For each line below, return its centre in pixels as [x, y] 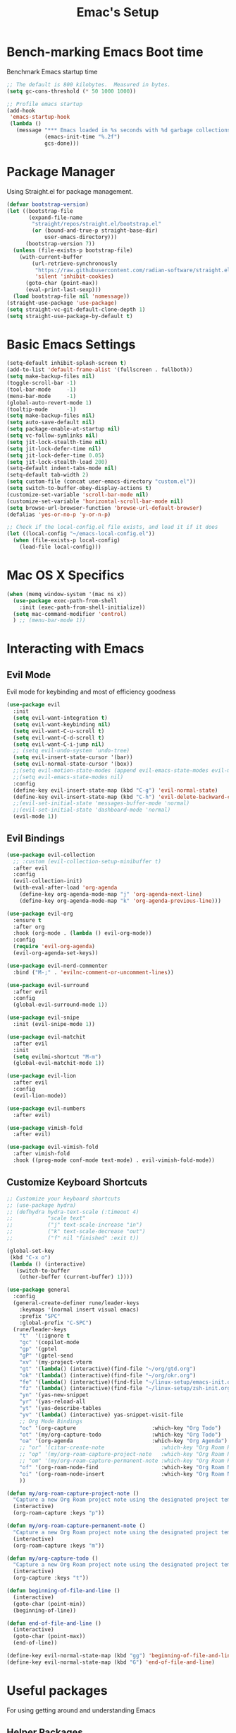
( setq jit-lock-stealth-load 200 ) [57, 462]
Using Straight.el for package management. [70, 191]
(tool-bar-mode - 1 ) [42, 390]
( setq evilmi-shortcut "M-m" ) [57, 1057]
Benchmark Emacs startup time [52, 71]
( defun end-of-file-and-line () [54, 1623]
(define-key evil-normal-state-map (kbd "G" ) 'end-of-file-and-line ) [111, 1662]
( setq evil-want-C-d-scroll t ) [59, 737]
